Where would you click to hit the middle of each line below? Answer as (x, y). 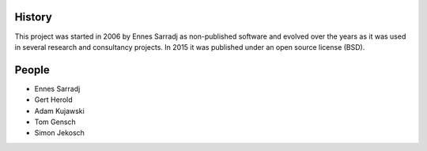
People (32, 70)
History (34, 17)
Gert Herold (53, 100)
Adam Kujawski (59, 111)
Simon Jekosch (59, 133)
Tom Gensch (55, 122)
